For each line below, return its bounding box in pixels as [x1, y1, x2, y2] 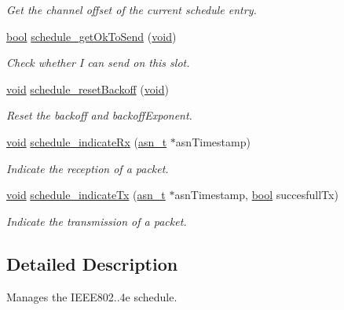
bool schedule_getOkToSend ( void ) [6, 28, 177, 44]
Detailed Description [6, 251, 178, 275]
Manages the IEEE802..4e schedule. [6, 288, 177, 304]
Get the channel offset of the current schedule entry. [6, 2, 257, 17]
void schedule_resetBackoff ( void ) [6, 80, 169, 97]
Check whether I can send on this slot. [6, 54, 190, 71]
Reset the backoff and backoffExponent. [6, 107, 192, 124]
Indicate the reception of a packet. [6, 160, 169, 176]
